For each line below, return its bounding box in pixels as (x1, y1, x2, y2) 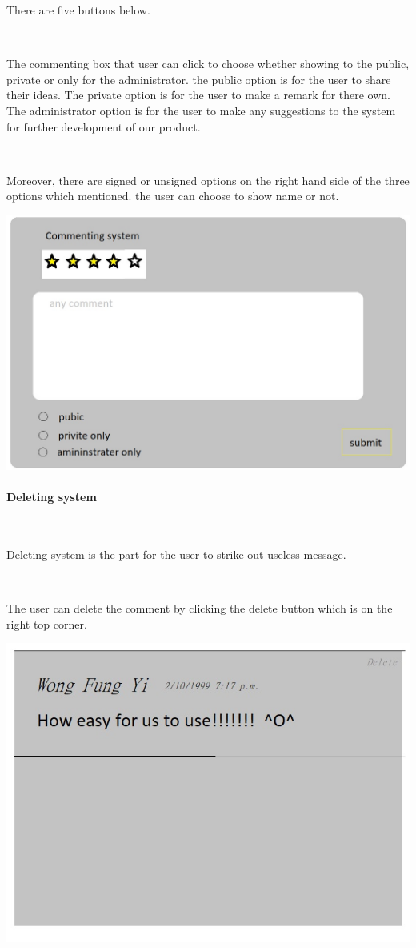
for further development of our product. (6, 118, 201, 135)
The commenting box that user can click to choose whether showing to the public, (6, 55, 410, 72)
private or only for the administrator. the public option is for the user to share (6, 70, 391, 87)
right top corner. (6, 615, 87, 632)
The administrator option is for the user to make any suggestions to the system (6, 102, 396, 118)
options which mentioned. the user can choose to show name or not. (6, 187, 339, 204)
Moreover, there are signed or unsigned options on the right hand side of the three (6, 171, 410, 188)
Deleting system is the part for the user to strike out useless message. (6, 545, 346, 562)
